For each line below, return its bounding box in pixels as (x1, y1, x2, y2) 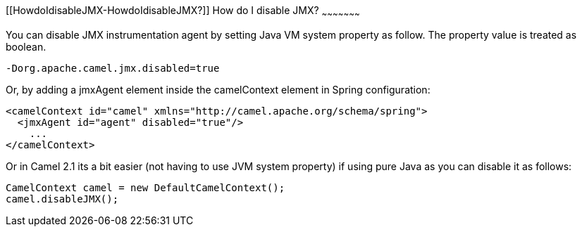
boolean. (6, 40, 47, 53)
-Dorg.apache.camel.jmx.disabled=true (6, 62, 220, 74)
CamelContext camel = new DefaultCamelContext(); (6, 181, 285, 193)
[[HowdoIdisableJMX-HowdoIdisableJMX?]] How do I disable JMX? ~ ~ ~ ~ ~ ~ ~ (6, 4, 360, 19)
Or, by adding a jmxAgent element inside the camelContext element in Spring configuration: (6, 83, 431, 96)
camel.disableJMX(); (6, 193, 119, 205)
